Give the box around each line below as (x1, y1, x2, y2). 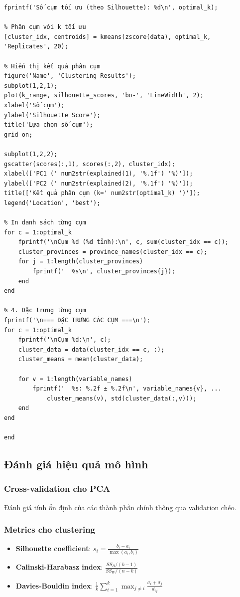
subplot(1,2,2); (4, 150, 58, 158)
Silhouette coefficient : (15, 543, 91, 553)
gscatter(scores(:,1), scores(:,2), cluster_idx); (4, 160, 175, 168)
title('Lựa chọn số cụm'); (4, 121, 93, 129)
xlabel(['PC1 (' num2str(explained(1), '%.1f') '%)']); (4, 170, 193, 178)
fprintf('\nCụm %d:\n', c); (18, 336, 111, 344)
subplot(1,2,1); (4, 82, 58, 89)
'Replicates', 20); (4, 43, 68, 50)
